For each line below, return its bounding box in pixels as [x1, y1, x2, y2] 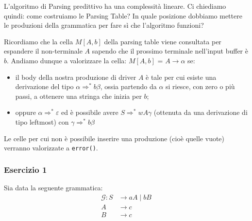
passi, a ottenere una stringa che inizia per [15, 91, 142, 101]
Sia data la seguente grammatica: [4, 183, 103, 192]
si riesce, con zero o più [166, 81, 235, 92]
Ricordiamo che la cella [4, 36, 73, 46]
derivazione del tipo [15, 81, 74, 92]
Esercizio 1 [4, 163, 47, 175]
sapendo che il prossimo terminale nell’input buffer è [92, 46, 248, 56]
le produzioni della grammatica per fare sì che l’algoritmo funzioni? [4, 20, 204, 30]
